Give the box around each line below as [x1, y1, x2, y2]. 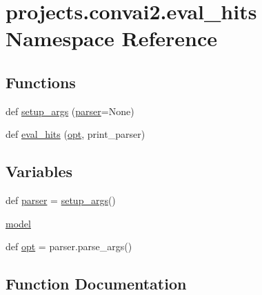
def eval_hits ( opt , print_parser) [6, 127, 145, 141]
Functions [6, 71, 76, 92]
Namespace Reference [6, 24, 217, 52]
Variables [6, 161, 73, 182]
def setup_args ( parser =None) [6, 103, 134, 118]
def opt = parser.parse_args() [6, 239, 132, 254]
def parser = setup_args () [6, 193, 116, 207]
